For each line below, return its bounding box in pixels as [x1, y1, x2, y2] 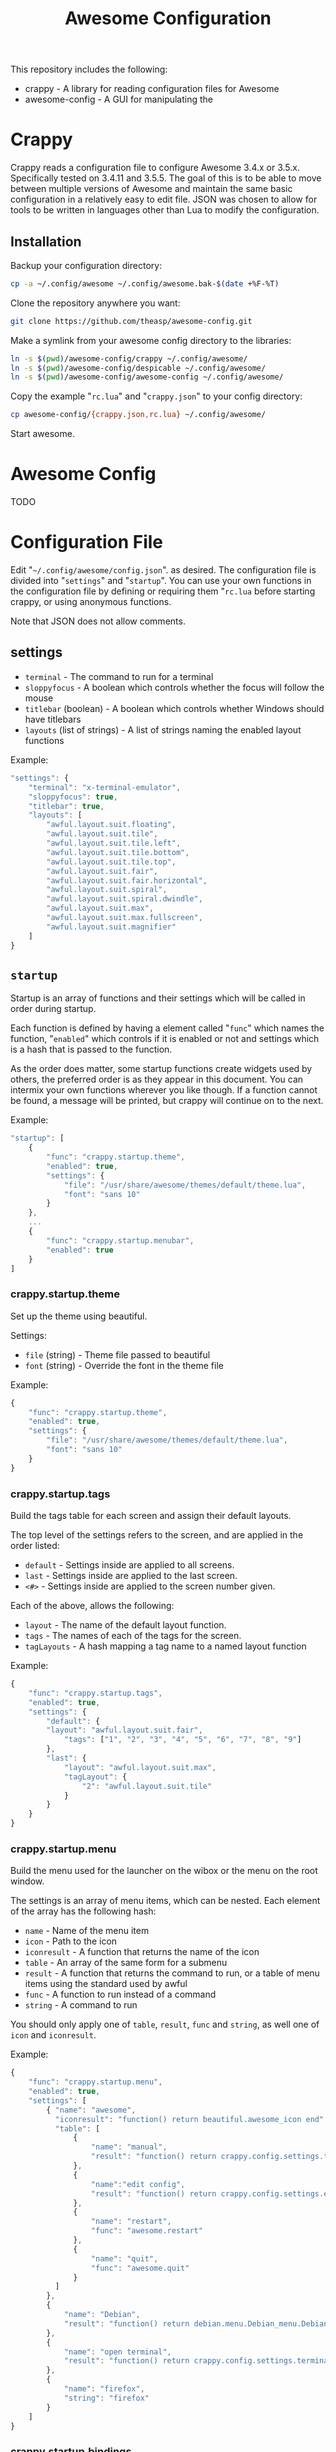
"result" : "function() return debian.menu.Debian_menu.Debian [63, 2318, 329, 2329]
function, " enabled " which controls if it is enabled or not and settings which [10, 1033, 320, 1045]
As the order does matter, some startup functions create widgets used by [10, 1063, 313, 1075]
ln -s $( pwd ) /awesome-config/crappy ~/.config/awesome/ [10, 353, 248, 364]
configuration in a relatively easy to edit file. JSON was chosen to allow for [10, 193, 318, 206]
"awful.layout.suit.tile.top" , [46, 857, 177, 867]
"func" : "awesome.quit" [90, 2263, 190, 2273]
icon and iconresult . [10, 2029, 97, 2041]
